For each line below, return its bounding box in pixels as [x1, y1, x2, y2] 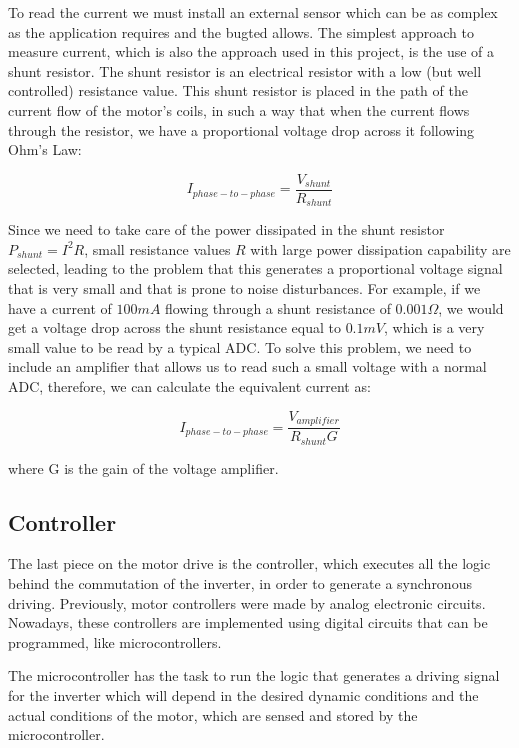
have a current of [8, 297, 112, 318]
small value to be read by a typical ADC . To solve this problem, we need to [8, 336, 472, 357]
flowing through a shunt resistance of [165, 297, 391, 318]
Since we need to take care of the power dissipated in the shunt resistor [8, 219, 445, 240]
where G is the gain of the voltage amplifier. [8, 457, 279, 478]
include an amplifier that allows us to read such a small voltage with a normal [8, 356, 487, 377]
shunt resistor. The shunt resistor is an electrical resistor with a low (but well [8, 60, 482, 81]
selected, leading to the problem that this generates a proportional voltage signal [8, 258, 503, 279]
